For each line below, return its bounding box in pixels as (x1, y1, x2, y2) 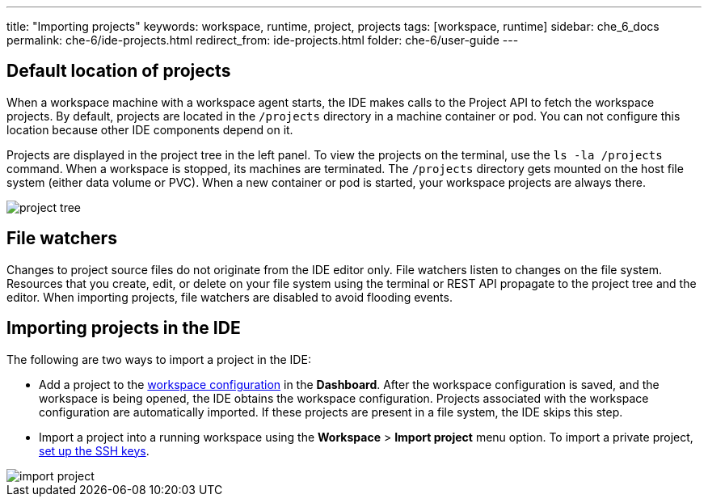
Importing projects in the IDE (6, 318, 241, 339)
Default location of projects (6, 61, 231, 82)
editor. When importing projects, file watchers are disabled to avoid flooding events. (6, 290, 453, 304)
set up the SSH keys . (39, 443, 150, 458)
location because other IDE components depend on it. (6, 122, 293, 137)
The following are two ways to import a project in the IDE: (6, 352, 311, 366)
